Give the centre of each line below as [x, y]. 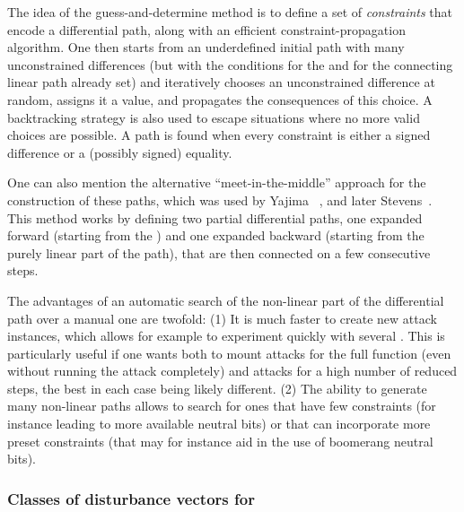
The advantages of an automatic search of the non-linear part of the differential [226, 300]
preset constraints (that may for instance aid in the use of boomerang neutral [220, 441]
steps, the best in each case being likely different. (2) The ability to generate [217, 388]
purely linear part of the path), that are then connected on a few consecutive [219, 252]
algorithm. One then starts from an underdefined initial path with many [206, 47]
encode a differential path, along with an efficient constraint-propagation [206, 29]
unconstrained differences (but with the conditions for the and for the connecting [230, 64]
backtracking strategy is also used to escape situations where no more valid [214, 117]
